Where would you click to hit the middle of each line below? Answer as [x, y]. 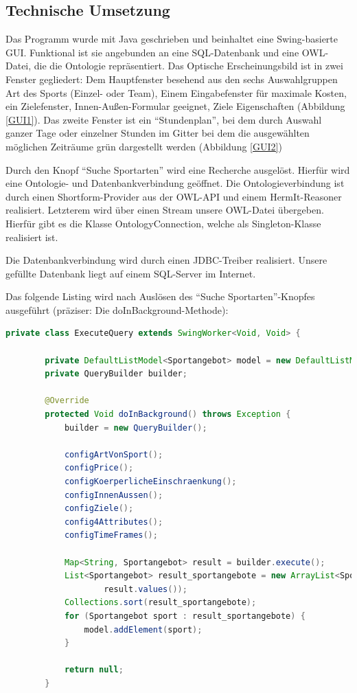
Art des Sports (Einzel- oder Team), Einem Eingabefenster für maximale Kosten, [176, 92]
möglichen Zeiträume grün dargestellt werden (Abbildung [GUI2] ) [144, 146]
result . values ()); [146, 589]
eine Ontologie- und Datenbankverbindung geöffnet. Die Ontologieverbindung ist [175, 183]
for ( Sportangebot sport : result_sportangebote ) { [185, 616]
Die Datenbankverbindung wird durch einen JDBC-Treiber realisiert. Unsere [166, 260]
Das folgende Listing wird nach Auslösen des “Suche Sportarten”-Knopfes [160, 296]
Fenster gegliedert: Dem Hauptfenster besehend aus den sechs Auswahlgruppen [172, 79]
